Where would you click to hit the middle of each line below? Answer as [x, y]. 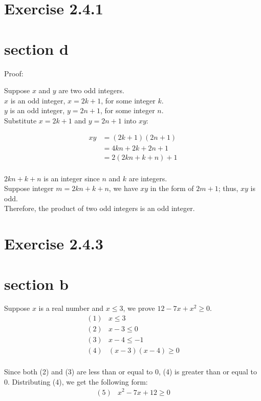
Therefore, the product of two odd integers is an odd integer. [100, 208]
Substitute [20, 120]
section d [36, 48]
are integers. [148, 178]
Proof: [14, 73]
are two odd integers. [91, 90]
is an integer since [72, 178]
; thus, [228, 188]
